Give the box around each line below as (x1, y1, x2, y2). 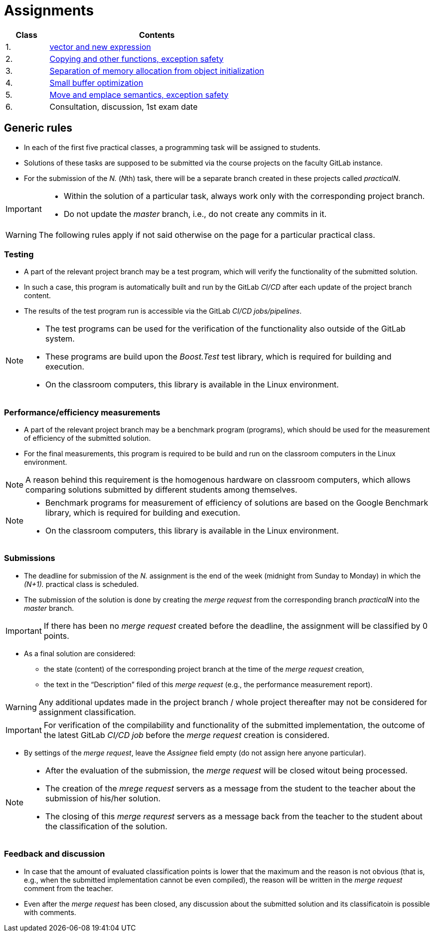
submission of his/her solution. (45, 793, 160, 803)
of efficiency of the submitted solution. (24, 434, 151, 443)
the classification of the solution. (45, 821, 167, 831)
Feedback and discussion (4, 849, 105, 859)
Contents (139, 29, 175, 40)
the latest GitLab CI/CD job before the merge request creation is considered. (43, 730, 329, 740)
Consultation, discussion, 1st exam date (49, 101, 198, 112)
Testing (4, 249, 34, 259)
